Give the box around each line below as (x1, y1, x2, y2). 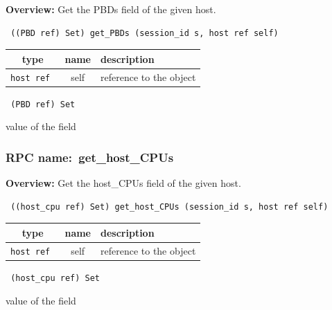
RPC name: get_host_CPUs (6, 148, 174, 165)
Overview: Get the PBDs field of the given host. (6, 2, 216, 16)
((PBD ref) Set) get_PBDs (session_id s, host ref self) (10, 28, 279, 38)
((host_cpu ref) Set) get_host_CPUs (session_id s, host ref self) (10, 201, 329, 212)
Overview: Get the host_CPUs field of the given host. (6, 176, 241, 190)
